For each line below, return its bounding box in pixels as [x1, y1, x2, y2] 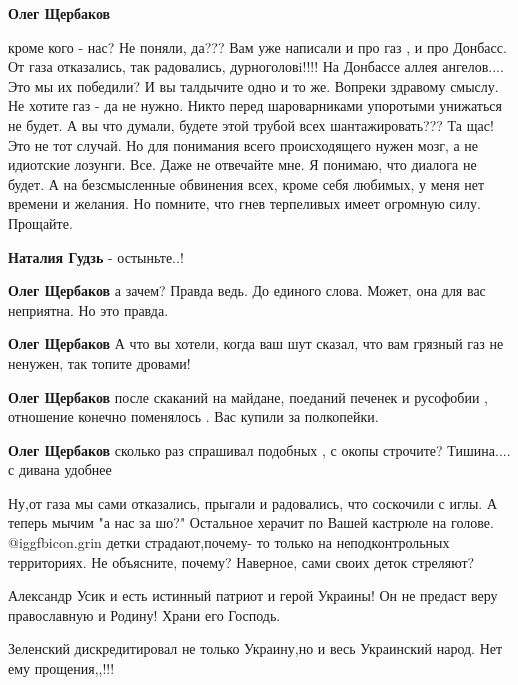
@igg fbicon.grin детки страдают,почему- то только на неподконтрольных [8, 532, 450, 553]
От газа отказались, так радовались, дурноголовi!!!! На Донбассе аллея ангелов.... [8, 56, 504, 77]
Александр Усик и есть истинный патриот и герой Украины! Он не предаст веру [8, 585, 498, 606]
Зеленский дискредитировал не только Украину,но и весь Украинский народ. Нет [8, 638, 503, 659]
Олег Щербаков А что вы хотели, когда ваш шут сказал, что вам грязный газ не [8, 333, 504, 354]
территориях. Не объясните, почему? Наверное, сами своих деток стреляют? [8, 551, 475, 572]
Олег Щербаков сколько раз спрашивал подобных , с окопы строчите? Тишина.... [8, 439, 511, 460]
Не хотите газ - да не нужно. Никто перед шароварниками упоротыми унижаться [8, 95, 503, 116]
